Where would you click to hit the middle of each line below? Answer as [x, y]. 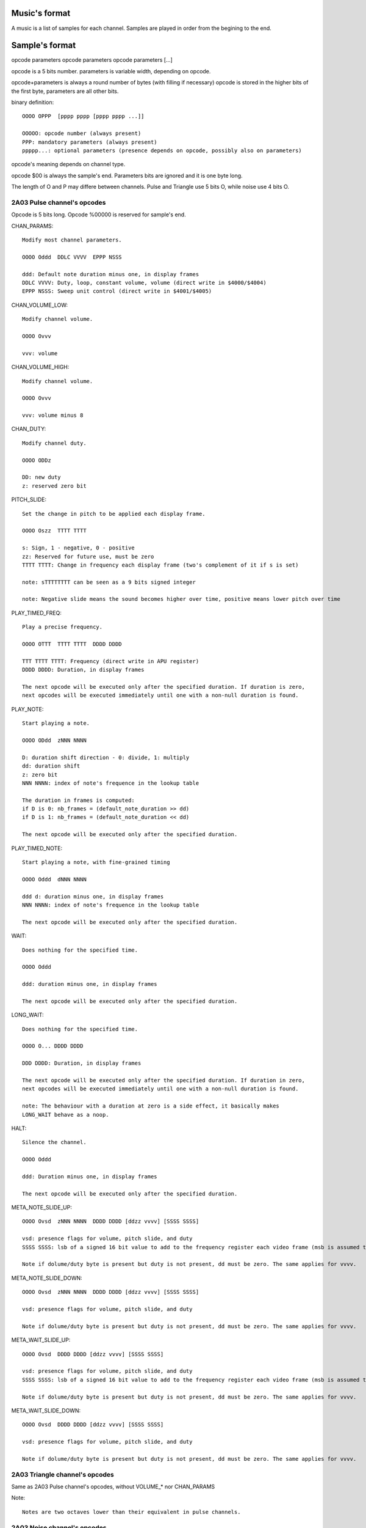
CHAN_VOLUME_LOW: [40, 305]
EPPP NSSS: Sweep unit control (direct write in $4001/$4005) [117, 291]
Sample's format [44, 46]
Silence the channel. [54, 1142]
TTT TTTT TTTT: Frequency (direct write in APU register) [111, 661]
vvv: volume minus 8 [53, 415]
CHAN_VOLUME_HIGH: [40, 367]
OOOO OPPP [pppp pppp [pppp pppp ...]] [83, 116]
